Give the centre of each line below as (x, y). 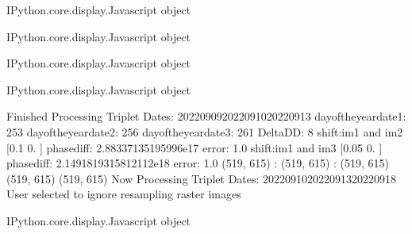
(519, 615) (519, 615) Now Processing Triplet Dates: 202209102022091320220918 (202, 178)
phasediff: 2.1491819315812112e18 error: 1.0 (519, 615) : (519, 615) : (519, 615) (198, 163)
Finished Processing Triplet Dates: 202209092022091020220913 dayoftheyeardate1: (206, 116)
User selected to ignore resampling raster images (124, 194)
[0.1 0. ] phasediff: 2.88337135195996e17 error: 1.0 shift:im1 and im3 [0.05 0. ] (194, 147)
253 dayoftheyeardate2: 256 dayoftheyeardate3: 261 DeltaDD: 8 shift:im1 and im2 (205, 131)
